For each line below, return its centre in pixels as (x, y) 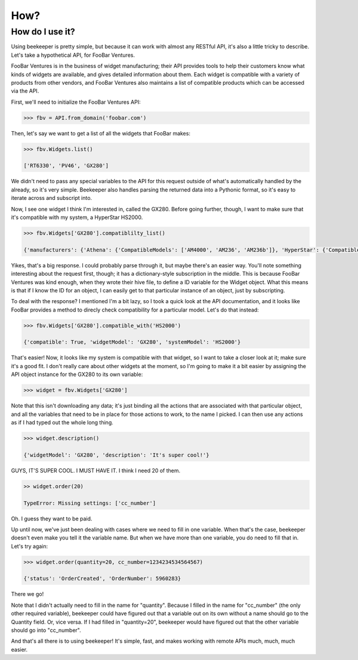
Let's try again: (30, 546)
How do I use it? (43, 32)
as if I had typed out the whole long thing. (62, 422)
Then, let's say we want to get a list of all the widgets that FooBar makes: (101, 133)
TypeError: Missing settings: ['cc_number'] (90, 503)
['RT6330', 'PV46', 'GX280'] (66, 166)
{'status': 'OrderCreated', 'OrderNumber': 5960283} (102, 579)
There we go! (27, 594)
